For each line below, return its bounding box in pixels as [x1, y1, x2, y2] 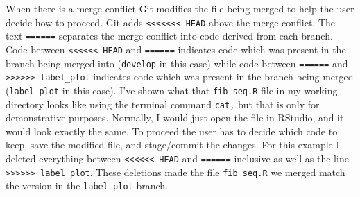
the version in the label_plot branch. [6, 178, 168, 193]
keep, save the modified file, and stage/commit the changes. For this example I [6, 137, 340, 152]
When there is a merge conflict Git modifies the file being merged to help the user [6, 1, 354, 15]
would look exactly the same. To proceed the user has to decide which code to [6, 123, 338, 138]
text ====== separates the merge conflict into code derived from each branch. [6, 28, 333, 43]
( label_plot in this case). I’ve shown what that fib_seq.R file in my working [6, 83, 338, 97]
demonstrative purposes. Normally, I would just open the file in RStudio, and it [6, 110, 344, 125]
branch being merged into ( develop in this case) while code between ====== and [6, 55, 348, 70]
